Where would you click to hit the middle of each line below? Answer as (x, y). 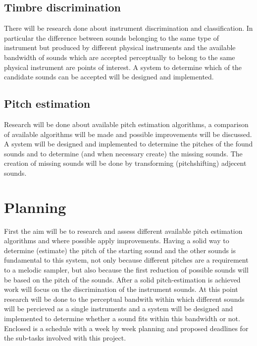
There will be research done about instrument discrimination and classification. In (128, 28)
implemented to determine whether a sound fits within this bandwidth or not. (122, 318)
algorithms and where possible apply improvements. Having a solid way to (117, 241)
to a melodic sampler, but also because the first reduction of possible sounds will (126, 270)
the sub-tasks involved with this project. (65, 338)
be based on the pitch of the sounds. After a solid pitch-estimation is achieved (122, 279)
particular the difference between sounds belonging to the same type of (111, 37)
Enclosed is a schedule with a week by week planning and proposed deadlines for (126, 328)
